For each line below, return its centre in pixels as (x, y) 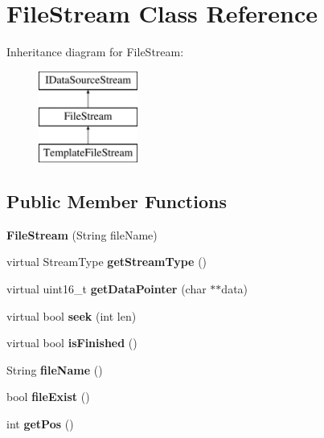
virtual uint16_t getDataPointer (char (107, 289)
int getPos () (40, 424)
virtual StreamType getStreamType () (107, 262)
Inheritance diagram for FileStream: (95, 52)
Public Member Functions (117, 201)
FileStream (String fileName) (82, 234)
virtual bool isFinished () (72, 343)
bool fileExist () (48, 397)
